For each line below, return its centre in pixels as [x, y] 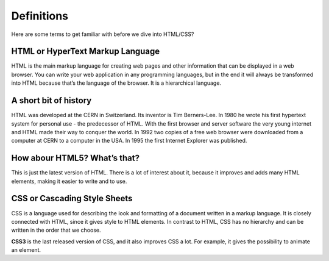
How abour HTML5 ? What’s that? [76, 158]
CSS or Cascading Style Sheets [72, 198]
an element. [26, 250]
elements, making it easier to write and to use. [69, 181]
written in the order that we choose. [56, 230]
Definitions [40, 16]
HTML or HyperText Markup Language [86, 52]
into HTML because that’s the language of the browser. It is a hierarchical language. [116, 83]
